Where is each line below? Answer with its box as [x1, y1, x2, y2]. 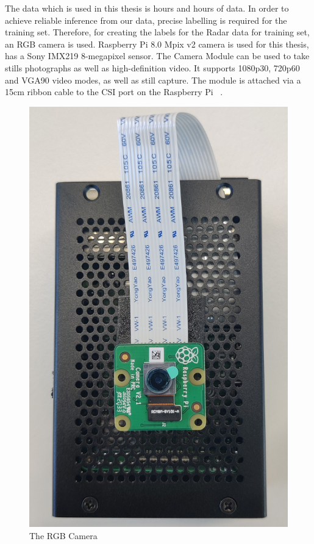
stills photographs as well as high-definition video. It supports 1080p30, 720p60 [5, 61, 300, 74]
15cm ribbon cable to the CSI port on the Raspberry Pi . [5, 85, 223, 98]
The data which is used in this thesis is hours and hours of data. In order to [5, 2, 289, 14]
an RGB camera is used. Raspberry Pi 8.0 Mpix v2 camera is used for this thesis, [5, 37, 309, 50]
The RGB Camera [29, 529, 98, 542]
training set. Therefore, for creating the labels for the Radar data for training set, [5, 26, 310, 38]
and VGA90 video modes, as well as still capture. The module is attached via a [5, 73, 301, 86]
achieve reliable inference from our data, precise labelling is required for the [5, 13, 287, 26]
